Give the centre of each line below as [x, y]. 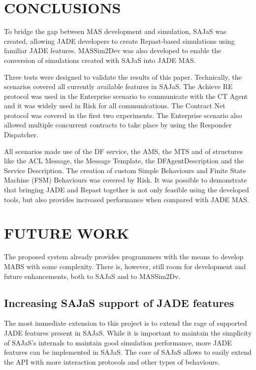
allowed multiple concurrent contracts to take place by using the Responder [118, 125]
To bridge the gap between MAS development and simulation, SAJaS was [115, 31]
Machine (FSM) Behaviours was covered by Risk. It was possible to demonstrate [126, 180]
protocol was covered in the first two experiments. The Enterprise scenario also [123, 115]
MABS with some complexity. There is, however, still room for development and [125, 266]
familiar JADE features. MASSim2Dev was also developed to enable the [113, 50]
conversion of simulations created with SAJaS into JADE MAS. [100, 60]
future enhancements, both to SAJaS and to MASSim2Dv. [92, 276]
